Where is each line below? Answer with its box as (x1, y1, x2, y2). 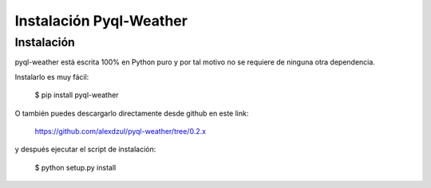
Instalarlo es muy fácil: (14, 72, 89, 81)
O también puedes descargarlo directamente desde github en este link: (14, 108, 249, 118)
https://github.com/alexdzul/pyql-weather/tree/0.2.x (34, 126, 207, 135)
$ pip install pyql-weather (34, 90, 119, 100)
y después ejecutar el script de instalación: (14, 144, 156, 155)
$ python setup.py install (34, 163, 117, 172)
